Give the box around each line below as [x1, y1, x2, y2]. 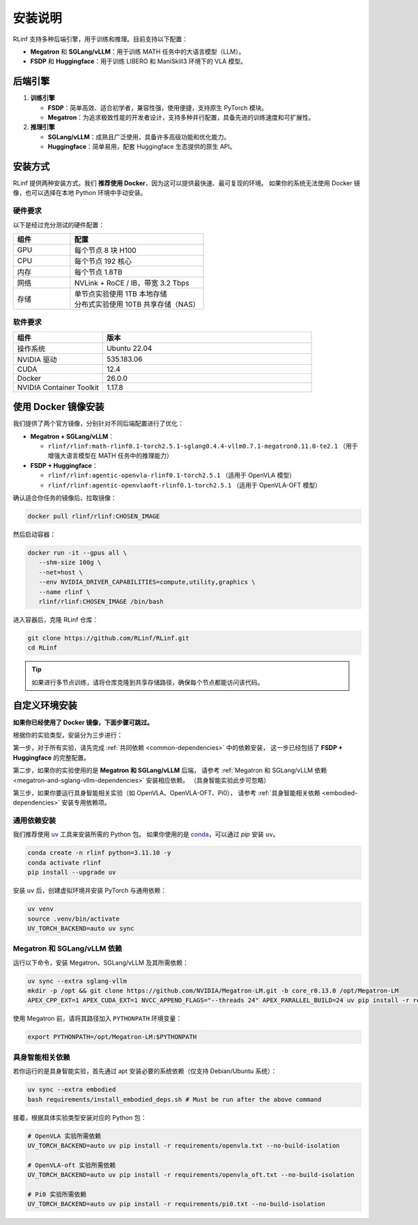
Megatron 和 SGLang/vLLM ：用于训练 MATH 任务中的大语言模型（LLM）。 [30, 47, 245, 56]
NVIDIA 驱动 [17, 354, 57, 364]
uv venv [27, 905, 54, 913]
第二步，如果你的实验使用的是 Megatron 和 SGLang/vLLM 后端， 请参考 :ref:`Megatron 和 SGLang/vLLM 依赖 [13, 766, 327, 774]
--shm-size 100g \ [38, 559, 102, 567]
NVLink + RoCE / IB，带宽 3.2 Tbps [74, 279, 189, 288]
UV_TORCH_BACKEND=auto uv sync [27, 924, 135, 933]
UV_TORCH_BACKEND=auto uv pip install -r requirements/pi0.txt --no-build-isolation [27, 1200, 325, 1208]
